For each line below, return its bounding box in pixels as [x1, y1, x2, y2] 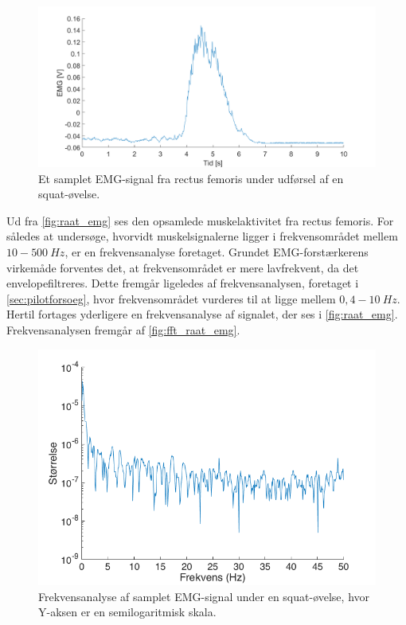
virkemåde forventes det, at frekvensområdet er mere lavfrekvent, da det [6, 259, 359, 275]
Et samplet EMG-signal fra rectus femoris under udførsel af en [38, 170, 344, 186]
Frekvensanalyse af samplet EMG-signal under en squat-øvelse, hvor [38, 588, 370, 604]
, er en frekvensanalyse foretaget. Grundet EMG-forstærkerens [64, 244, 369, 260]
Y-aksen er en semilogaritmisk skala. [38, 604, 217, 620]
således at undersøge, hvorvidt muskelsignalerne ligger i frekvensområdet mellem [6, 228, 398, 244]
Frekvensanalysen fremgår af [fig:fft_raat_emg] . [6, 322, 240, 338]
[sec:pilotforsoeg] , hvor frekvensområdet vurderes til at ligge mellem [6, 290, 336, 307]
